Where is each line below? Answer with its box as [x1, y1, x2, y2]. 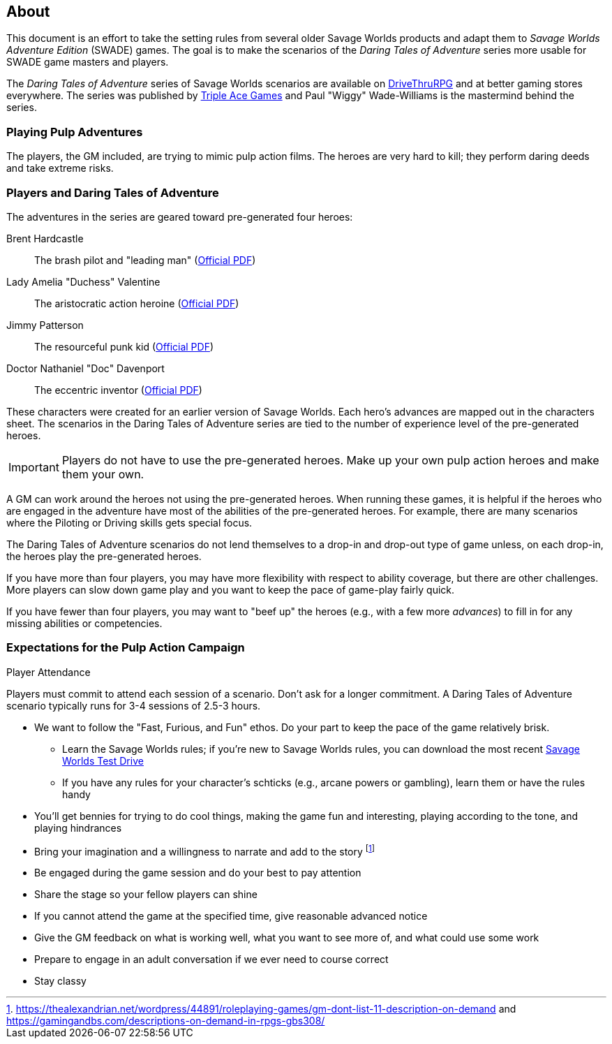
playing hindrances [34, 821, 122, 834]
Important [8, 459, 59, 474]
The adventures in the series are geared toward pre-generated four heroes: [6, 210, 353, 223]
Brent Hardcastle [6, 232, 84, 244]
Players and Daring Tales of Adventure [6, 185, 219, 200]
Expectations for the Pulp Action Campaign [6, 640, 245, 655]
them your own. [61, 466, 144, 481]
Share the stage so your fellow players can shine [34, 888, 258, 901]
